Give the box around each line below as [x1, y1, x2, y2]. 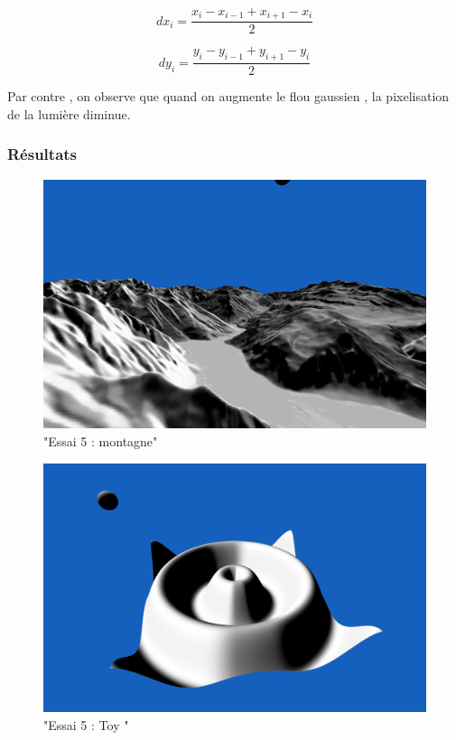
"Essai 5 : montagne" [43, 432, 158, 451]
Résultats [7, 143, 78, 165]
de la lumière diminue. [7, 104, 131, 123]
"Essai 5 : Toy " [43, 716, 129, 735]
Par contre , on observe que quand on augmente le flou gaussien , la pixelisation [7, 87, 450, 106]
